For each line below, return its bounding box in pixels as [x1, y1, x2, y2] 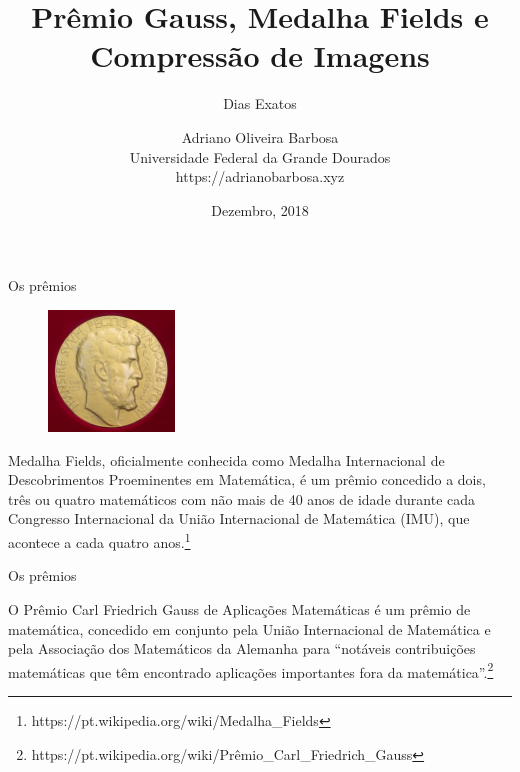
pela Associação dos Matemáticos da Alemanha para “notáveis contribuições [8, 638, 476, 659]
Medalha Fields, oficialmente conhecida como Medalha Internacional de [8, 449, 445, 470]
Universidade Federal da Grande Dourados [129, 146, 391, 167]
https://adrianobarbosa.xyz [175, 166, 345, 187]
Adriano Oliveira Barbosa [181, 126, 339, 147]
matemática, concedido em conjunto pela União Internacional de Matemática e [8, 618, 491, 639]
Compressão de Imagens [90, 35, 430, 76]
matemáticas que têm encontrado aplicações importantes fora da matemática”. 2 [8, 658, 494, 682]
